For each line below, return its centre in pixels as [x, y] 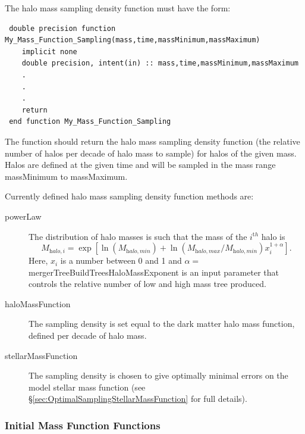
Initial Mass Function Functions [83, 425]
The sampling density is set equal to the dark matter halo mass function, [162, 324]
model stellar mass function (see [87, 387]
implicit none [49, 51]
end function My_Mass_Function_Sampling [90, 122]
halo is [273, 236]
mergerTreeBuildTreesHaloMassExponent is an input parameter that [154, 272]
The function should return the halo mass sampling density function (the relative [152, 141]
